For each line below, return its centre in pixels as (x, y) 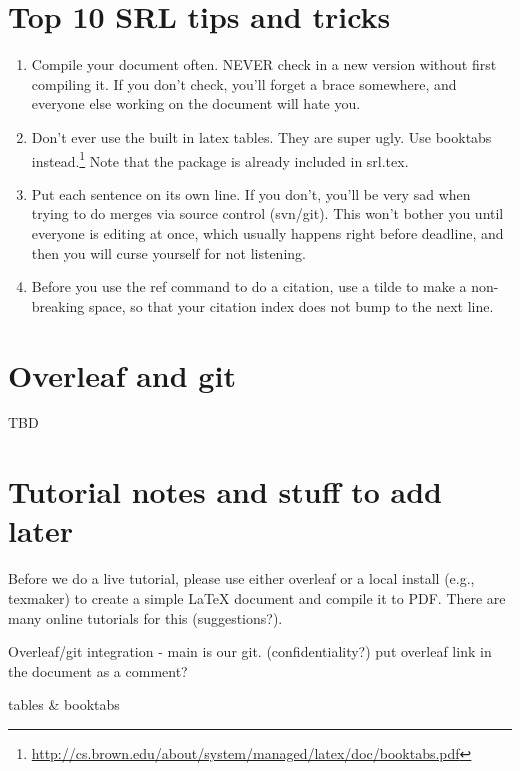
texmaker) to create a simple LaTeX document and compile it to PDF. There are (257, 597)
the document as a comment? (98, 670)
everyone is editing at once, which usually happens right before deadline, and (267, 232)
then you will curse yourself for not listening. (168, 252)
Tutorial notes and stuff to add (225, 491)
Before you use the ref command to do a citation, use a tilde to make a (249, 286)
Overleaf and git (122, 374)
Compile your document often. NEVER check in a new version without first (264, 64)
